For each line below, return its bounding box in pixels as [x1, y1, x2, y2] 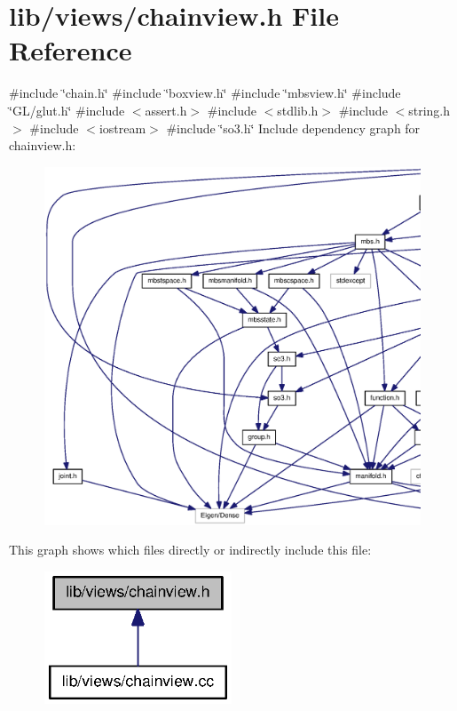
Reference [9, 32, 132, 68]
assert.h [145, 100, 187, 119]
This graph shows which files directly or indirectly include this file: [9, 540, 372, 559]
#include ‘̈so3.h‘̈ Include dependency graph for [166, 118, 421, 137]
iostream [98, 118, 146, 137]
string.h [408, 100, 451, 119]
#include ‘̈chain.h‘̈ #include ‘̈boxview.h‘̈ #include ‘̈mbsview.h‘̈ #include [9, 84, 401, 102]
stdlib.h [277, 100, 319, 119]
